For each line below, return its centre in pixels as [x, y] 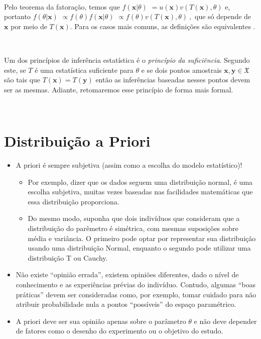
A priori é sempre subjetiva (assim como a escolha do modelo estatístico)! [129, 165]
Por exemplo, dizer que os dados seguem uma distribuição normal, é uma [140, 182]
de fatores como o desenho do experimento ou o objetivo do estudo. [119, 331]
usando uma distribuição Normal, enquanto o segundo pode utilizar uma [139, 248]
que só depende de [223, 16]
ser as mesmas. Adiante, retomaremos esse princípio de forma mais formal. [119, 89]
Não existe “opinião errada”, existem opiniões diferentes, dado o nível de [127, 274]
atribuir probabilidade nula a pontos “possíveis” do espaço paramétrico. [126, 304]
